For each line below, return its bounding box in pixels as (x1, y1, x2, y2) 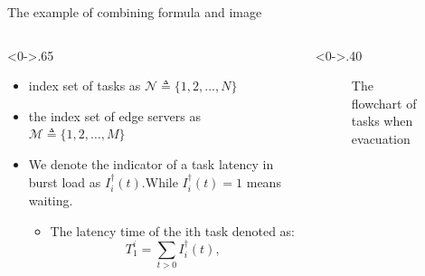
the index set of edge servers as (28, 106, 201, 125)
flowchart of (351, 93, 417, 112)
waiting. (28, 190, 73, 209)
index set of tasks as (28, 76, 141, 95)
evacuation (351, 128, 411, 148)
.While (141, 172, 178, 191)
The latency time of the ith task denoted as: (50, 221, 296, 240)
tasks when (351, 111, 413, 130)
